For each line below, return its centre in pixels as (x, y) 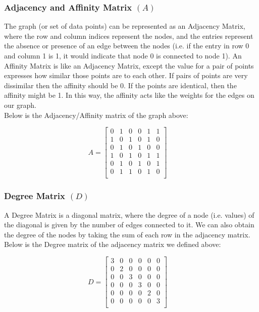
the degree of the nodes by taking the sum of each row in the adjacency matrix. (127, 234)
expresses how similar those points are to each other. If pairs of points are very (126, 75)
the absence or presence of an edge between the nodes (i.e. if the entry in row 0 (127, 46)
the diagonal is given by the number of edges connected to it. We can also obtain (129, 225)
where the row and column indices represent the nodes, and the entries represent (129, 36)
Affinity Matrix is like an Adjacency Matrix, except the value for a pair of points (129, 65)
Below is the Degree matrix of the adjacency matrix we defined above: (113, 244)
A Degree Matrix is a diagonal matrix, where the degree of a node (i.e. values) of (129, 214)
